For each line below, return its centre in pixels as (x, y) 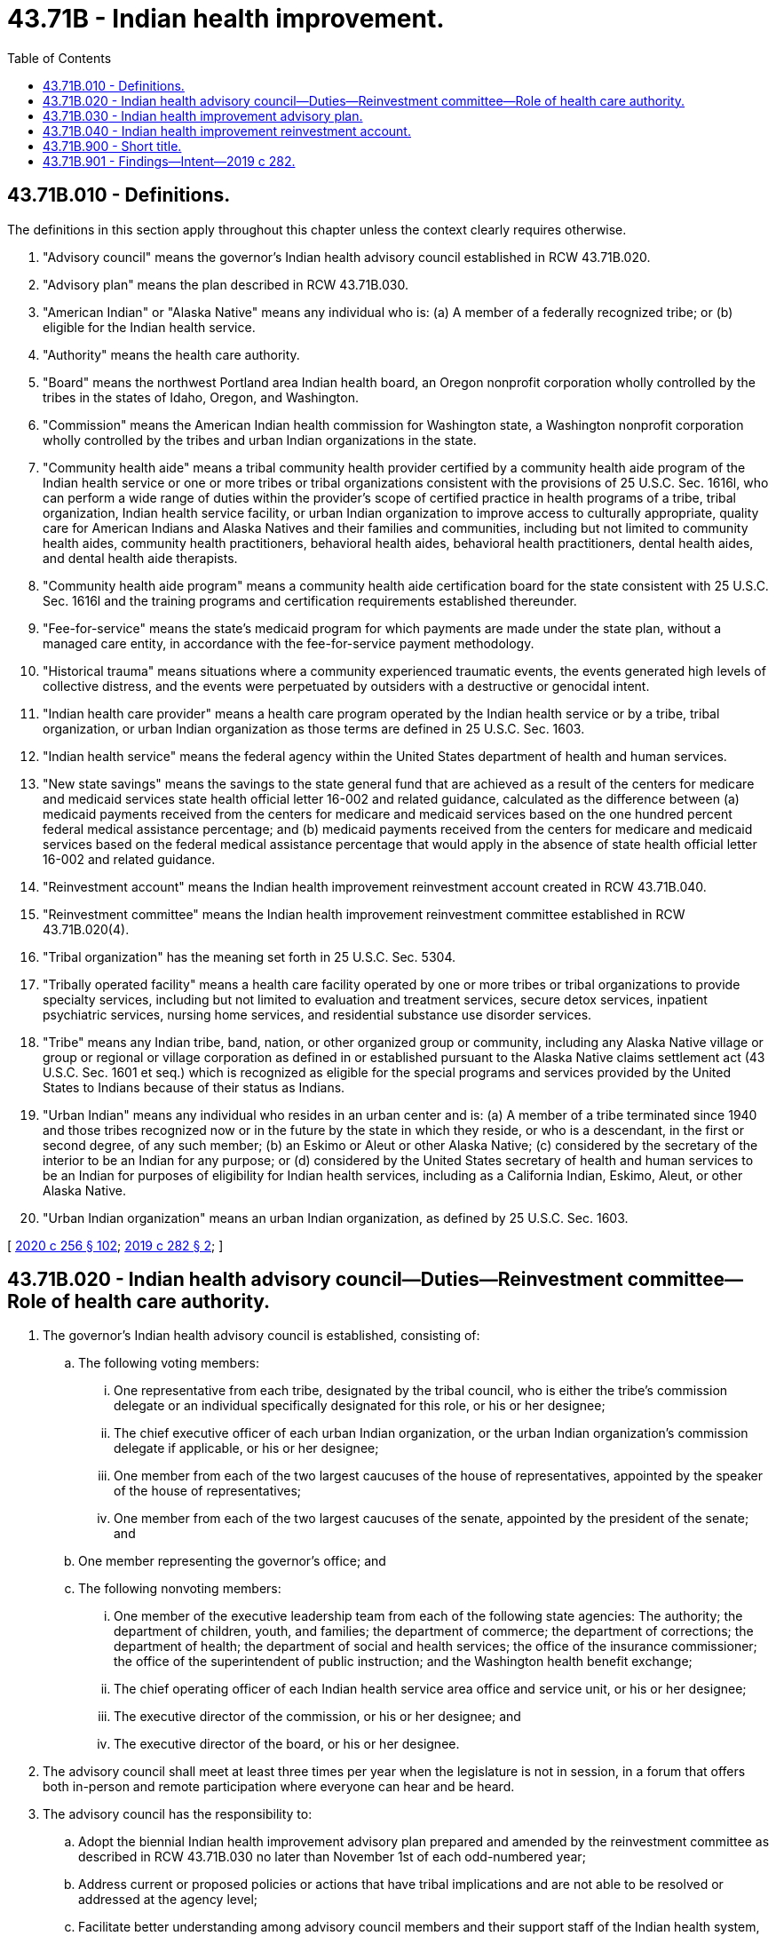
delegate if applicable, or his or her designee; (246, 1448)
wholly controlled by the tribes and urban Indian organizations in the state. (260, 440)
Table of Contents (59, 58)
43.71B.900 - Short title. (112, 146)
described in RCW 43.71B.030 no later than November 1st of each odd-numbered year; (332, 1857)
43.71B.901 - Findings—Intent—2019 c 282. (169, 161)
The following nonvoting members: (180, 1589)
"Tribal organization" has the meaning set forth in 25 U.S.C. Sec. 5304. (249, 956)
